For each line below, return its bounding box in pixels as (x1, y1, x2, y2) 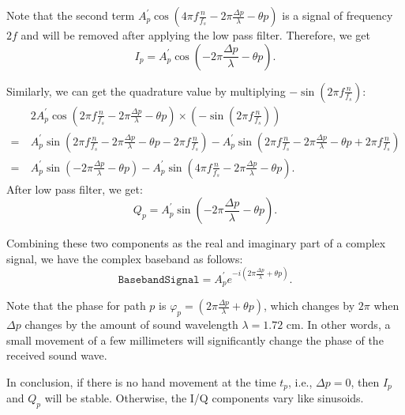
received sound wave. (6, 347, 107, 364)
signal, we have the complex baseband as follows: (6, 250, 243, 266)
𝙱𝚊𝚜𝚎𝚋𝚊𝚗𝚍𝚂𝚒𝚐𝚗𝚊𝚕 (118, 274, 200, 285)
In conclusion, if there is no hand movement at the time (6, 374, 276, 390)
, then (351, 374, 380, 390)
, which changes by (263, 297, 355, 314)
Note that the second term (6, 7, 135, 23)
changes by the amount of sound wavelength (24, 316, 238, 333)
